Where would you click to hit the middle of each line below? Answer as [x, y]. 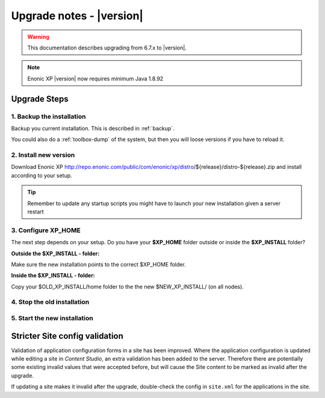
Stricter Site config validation [67, 336]
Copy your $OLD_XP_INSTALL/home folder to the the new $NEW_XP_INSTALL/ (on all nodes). [127, 286]
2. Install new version [43, 155]
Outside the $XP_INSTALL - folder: [55, 253]
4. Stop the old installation [50, 302]
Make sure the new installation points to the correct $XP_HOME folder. [98, 264]
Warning [38, 37]
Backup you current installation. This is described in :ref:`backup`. [93, 128]
